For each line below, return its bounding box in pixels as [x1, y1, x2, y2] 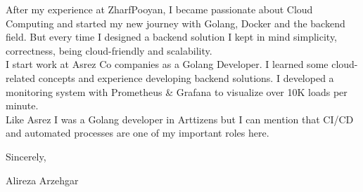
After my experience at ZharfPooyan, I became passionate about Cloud [6, 2, 313, 16]
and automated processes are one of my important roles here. [6, 125, 269, 140]
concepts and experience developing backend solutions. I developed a [38, 70, 334, 85]
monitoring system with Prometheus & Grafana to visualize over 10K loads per [6, 84, 348, 99]
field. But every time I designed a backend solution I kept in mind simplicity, [6, 29, 338, 44]
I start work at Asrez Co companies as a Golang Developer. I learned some [6, 57, 329, 71]
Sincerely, [6, 149, 46, 163]
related [6, 70, 36, 85]
